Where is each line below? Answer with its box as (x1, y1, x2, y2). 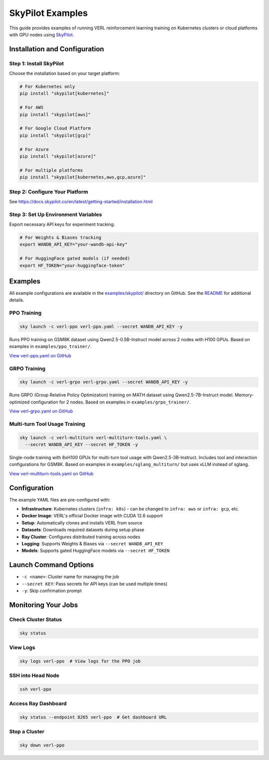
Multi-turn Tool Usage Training (9, 420, 86, 427)
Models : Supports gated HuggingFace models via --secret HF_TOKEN (21, 548, 170, 554)
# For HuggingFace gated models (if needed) (19, 255, 131, 261)
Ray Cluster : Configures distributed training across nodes (21, 533, 140, 540)
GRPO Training (9, 365, 46, 372)
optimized (9, 399, 30, 405)
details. (9, 297, 24, 303)
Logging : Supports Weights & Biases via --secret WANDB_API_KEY (21, 541, 163, 547)
